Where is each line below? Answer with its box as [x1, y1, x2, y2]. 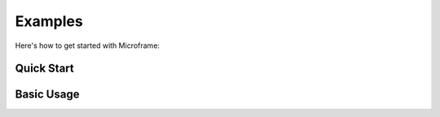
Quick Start [15, 62, 74, 76]
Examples [15, 12, 83, 30]
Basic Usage [15, 88, 80, 102]
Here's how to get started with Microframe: [15, 41, 161, 50]
